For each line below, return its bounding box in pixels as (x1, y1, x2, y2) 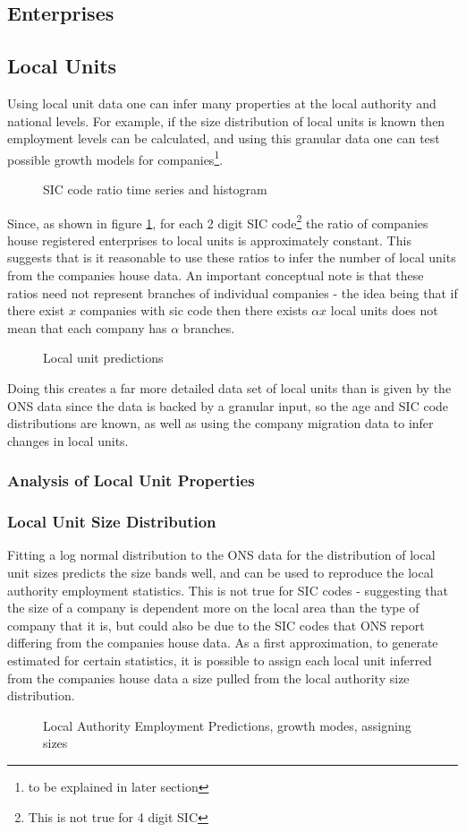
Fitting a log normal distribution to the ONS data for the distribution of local (7, 545, 436, 564)
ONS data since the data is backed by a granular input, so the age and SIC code (7, 396, 449, 415)
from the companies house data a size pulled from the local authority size (7, 668, 410, 687)
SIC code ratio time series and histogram (43, 180, 267, 199)
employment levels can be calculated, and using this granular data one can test (7, 129, 440, 148)
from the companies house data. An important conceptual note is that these (7, 266, 424, 285)
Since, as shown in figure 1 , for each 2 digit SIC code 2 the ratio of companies (7, 210, 428, 232)
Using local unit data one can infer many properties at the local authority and (7, 93, 436, 112)
